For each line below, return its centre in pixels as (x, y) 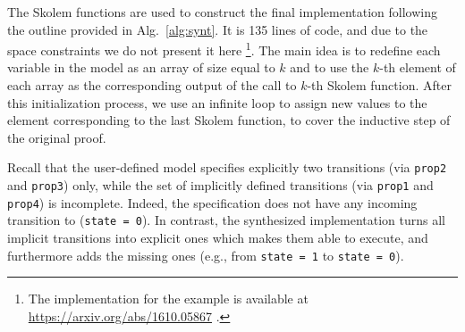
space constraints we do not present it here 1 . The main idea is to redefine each (224, 49)
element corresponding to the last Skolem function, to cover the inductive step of (229, 120)
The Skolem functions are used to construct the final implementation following (222, 12)
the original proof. (57, 137)
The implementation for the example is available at (168, 299)
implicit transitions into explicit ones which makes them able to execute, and (218, 238)
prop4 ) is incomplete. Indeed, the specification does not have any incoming (212, 202)
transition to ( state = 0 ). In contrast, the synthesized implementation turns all (227, 220)
